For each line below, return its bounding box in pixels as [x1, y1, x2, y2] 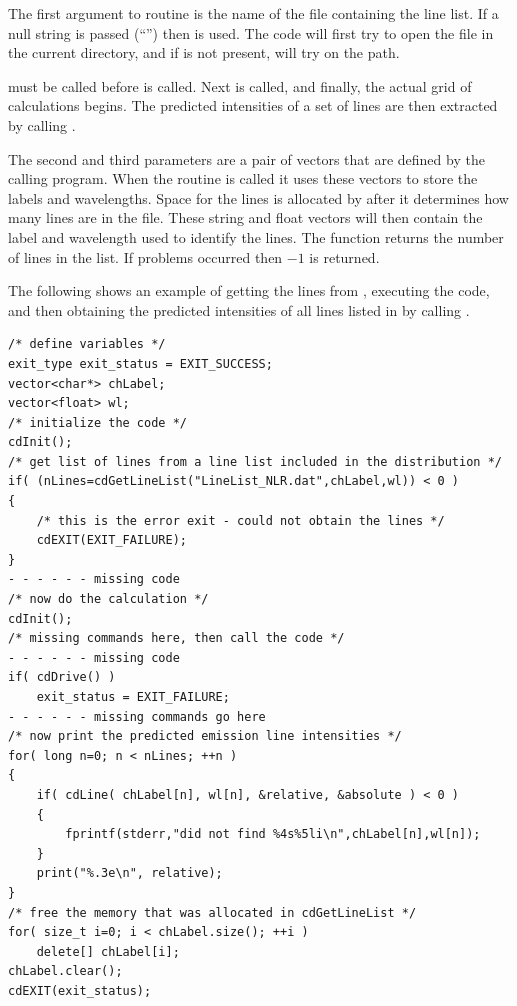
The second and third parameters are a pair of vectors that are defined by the [8, 148, 485, 169]
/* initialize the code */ [8, 415, 187, 430]
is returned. [309, 246, 380, 267]
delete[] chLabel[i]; [36, 944, 180, 959]
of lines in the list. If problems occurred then [8, 246, 283, 267]
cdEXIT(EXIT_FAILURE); [36, 533, 187, 548]
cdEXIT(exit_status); [8, 983, 152, 998]
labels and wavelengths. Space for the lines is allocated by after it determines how [8, 187, 509, 208]
